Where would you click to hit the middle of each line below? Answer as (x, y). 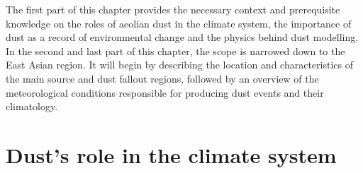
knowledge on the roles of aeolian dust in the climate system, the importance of (179, 23)
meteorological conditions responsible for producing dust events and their (165, 92)
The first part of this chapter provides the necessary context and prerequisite (173, 9)
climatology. (32, 106)
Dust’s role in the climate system (171, 154)
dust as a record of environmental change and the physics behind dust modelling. (182, 37)
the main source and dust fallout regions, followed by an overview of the (162, 78)
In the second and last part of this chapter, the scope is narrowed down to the (175, 50)
